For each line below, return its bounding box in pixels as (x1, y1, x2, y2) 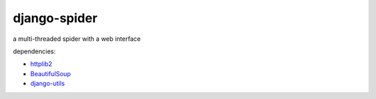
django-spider (13, 10, 97, 26)
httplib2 (30, 60, 52, 69)
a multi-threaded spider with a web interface (13, 35, 141, 43)
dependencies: (13, 47, 56, 55)
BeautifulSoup (30, 69, 71, 78)
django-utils (30, 80, 65, 88)
